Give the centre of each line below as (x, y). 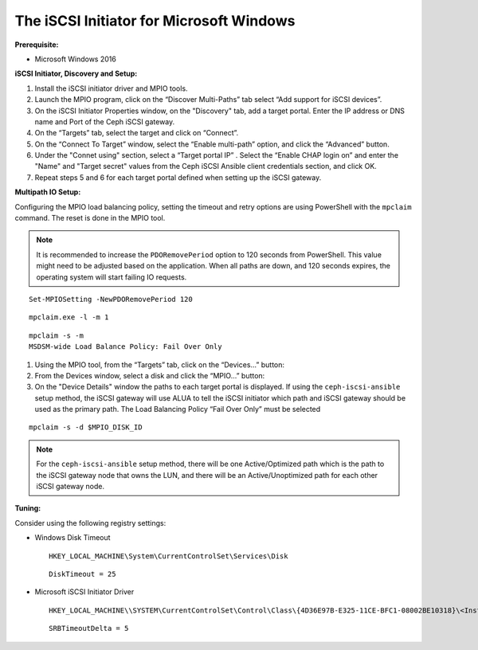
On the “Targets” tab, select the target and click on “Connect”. (137, 133)
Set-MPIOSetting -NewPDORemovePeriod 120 (111, 299)
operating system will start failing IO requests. (112, 277)
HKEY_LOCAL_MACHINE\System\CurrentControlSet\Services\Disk (168, 556)
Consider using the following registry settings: (90, 523)
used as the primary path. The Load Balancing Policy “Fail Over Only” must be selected (178, 409)
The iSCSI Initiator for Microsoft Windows (155, 21)
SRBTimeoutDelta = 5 (89, 628)
